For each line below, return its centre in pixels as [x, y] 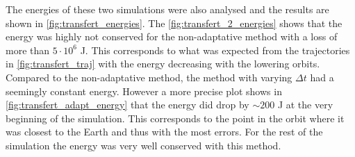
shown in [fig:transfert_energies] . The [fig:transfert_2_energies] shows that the [174, 23]
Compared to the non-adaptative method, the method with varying [149, 77]
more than [28, 50]
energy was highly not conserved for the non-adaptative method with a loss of [172, 36]
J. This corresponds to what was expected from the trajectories [215, 50]
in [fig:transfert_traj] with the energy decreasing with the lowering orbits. [163, 64]
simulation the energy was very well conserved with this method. [143, 145]
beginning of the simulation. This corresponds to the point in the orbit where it [175, 118]
